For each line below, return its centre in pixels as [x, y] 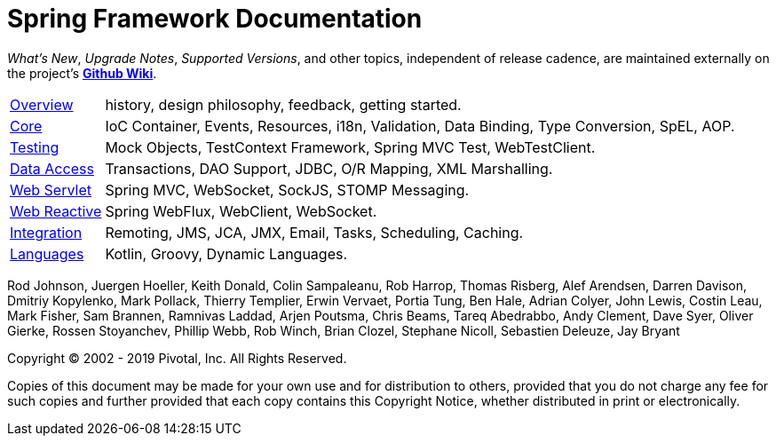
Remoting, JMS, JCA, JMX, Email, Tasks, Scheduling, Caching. [314, 232]
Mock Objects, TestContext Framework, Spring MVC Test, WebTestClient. [350, 147]
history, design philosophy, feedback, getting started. [283, 104]
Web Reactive [56, 211]
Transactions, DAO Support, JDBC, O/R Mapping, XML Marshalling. [329, 168]
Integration [46, 232]
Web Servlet [51, 190]
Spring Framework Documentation [215, 19]
